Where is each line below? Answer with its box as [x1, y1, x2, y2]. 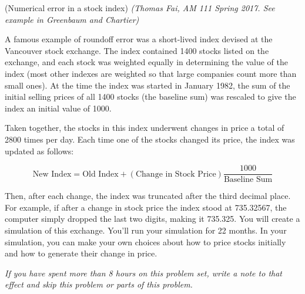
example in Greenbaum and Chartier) [5, 13, 139, 25]
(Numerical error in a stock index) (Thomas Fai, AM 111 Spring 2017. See [5, 2, 275, 13]
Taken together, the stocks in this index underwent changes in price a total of [5, 121, 284, 134]
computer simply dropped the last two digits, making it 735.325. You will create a [5, 212, 300, 225]
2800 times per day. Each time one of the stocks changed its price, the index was [5, 133, 295, 145]
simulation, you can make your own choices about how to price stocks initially [5, 235, 286, 248]
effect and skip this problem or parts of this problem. [5, 278, 193, 290]
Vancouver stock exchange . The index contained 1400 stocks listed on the [5, 44, 269, 56]
